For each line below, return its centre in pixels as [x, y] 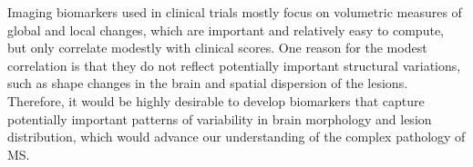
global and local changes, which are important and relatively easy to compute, [226, 29]
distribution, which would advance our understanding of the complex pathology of [236, 137]
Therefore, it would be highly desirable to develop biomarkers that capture [216, 100]
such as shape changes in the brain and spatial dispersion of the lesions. [208, 83]
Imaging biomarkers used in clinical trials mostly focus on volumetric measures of [235, 12]
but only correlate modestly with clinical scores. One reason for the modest [217, 48]
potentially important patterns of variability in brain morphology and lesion [220, 118]
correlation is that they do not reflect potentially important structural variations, [234, 65]
